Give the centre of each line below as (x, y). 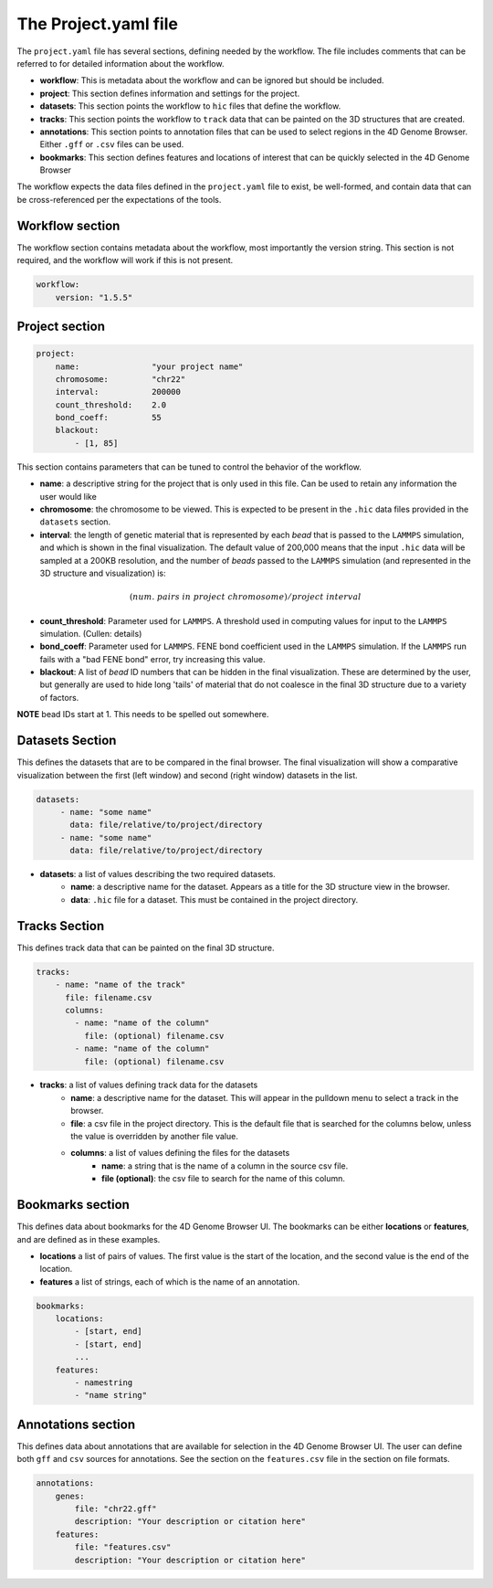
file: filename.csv (109, 997)
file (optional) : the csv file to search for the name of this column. (224, 1179)
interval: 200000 (118, 392)
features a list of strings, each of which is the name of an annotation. (170, 1281)
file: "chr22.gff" (115, 1509)
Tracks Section (61, 926)
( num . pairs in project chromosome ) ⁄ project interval (245, 597)
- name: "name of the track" (121, 985)
